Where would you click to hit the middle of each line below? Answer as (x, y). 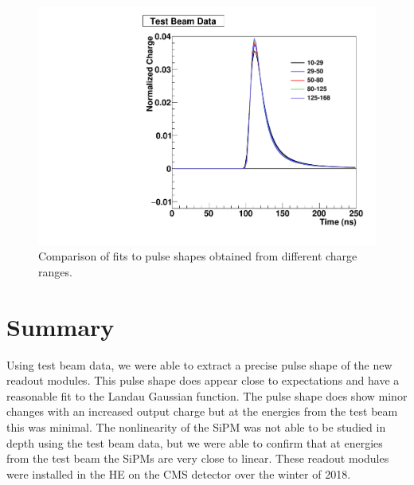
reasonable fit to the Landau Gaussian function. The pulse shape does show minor (207, 395)
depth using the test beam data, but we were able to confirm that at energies (195, 442)
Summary (61, 326)
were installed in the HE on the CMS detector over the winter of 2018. (179, 473)
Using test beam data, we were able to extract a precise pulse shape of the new (199, 364)
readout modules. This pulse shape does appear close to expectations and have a (203, 380)
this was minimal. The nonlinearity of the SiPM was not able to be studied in (196, 426)
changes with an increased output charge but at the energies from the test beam (202, 411)
